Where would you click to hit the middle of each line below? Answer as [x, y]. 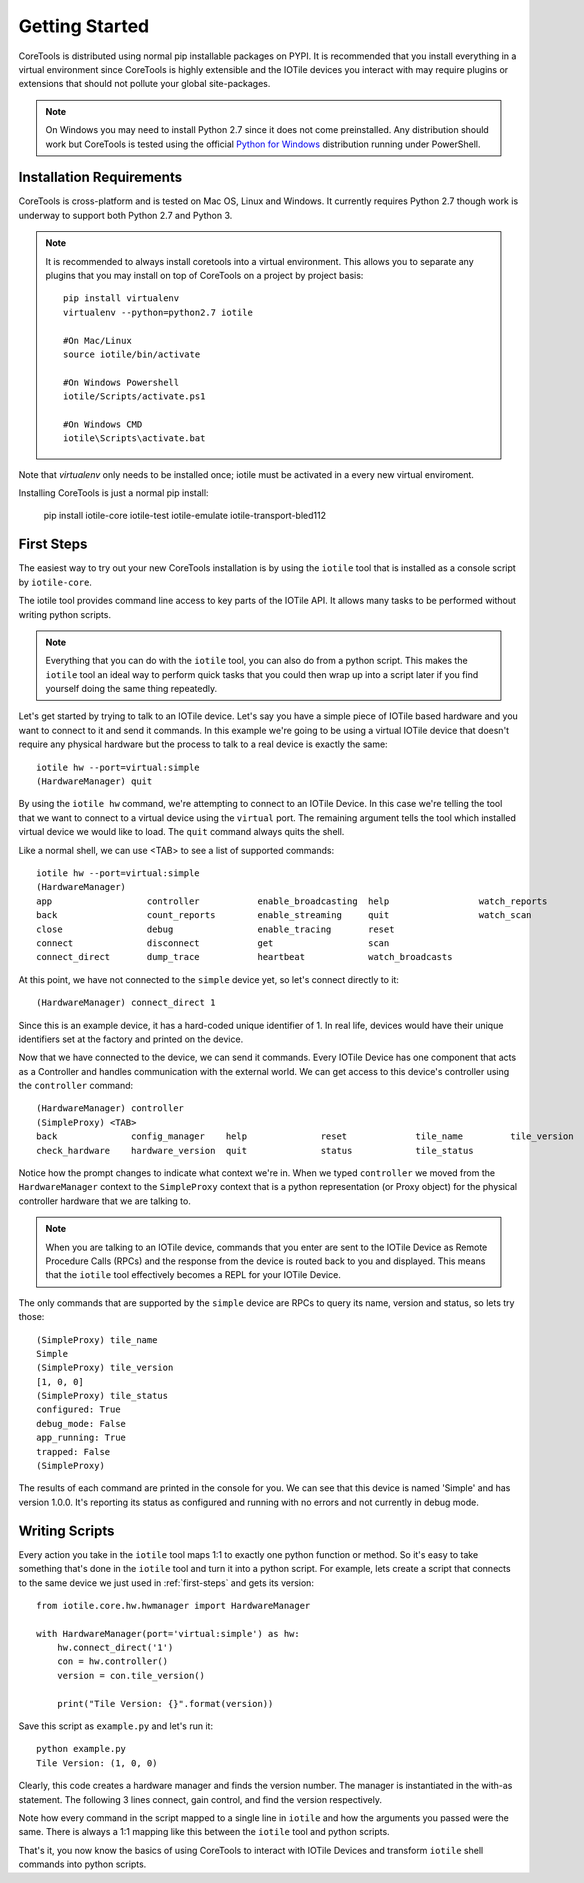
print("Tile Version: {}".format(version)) [165, 1703]
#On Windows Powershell [121, 382]
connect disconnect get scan [213, 943]
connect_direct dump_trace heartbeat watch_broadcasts [244, 957]
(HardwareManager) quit [94, 781]
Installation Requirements [100, 177]
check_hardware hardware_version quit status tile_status [255, 1150]
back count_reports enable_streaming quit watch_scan [284, 915]
